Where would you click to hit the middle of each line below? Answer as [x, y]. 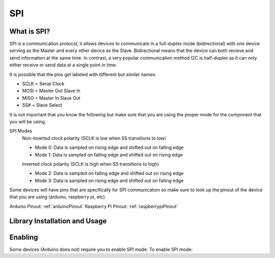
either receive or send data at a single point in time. [63, 65]
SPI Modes [21, 131]
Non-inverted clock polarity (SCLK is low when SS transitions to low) [94, 138]
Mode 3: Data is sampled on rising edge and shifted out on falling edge [109, 180]
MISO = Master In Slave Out [51, 98]
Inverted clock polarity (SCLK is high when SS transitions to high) [91, 164]
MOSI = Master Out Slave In [51, 91]
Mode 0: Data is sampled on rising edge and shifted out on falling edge [109, 147]
